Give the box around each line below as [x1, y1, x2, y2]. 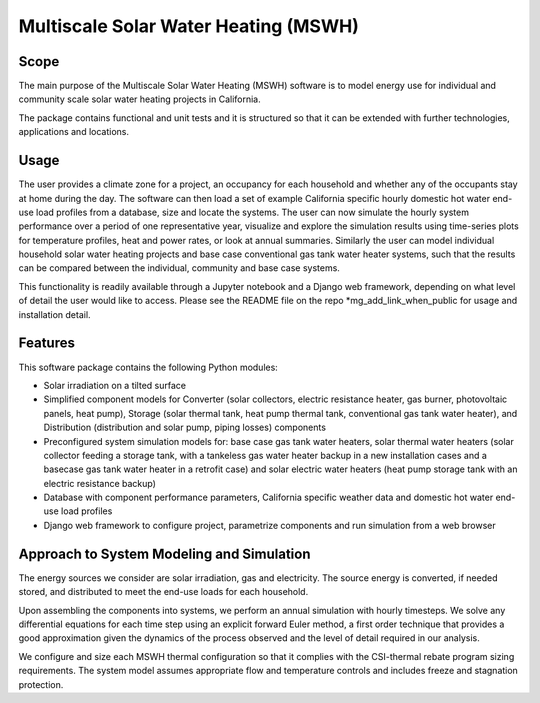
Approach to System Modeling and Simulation [18, 545, 311, 562]
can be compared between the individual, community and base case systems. [18, 262, 340, 274]
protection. [18, 678, 64, 690]
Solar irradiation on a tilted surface [43, 379, 187, 391]
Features [18, 335, 75, 352]
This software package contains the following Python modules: [18, 361, 279, 373]
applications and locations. [18, 126, 130, 138]
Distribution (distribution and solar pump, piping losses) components [43, 421, 327, 434]
